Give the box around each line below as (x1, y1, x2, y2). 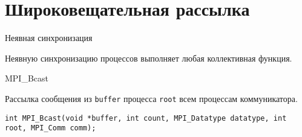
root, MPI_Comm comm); (5, 124, 96, 133)
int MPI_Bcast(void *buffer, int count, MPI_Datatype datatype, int (5, 113, 287, 123)
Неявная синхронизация (5, 31, 93, 44)
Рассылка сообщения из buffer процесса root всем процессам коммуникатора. (5, 92, 298, 104)
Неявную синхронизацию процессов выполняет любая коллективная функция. (5, 51, 292, 64)
